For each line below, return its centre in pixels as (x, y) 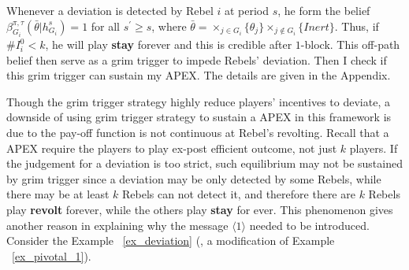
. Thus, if (357, 26)
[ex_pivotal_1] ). (52, 255)
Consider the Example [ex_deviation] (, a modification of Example (171, 240)
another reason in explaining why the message (117, 225)
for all (106, 26)
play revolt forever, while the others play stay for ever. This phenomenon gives (200, 209)
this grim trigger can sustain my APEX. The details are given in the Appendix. (199, 75)
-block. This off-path (350, 44)
